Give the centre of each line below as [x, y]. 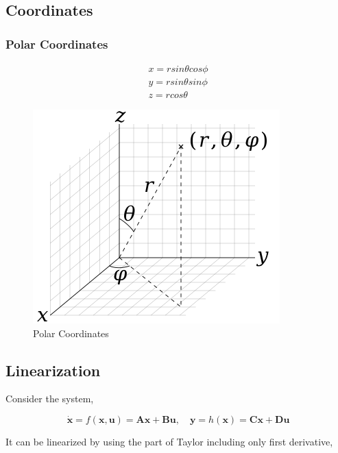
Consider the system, [50, 399]
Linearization [53, 370]
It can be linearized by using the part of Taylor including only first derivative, [169, 442]
